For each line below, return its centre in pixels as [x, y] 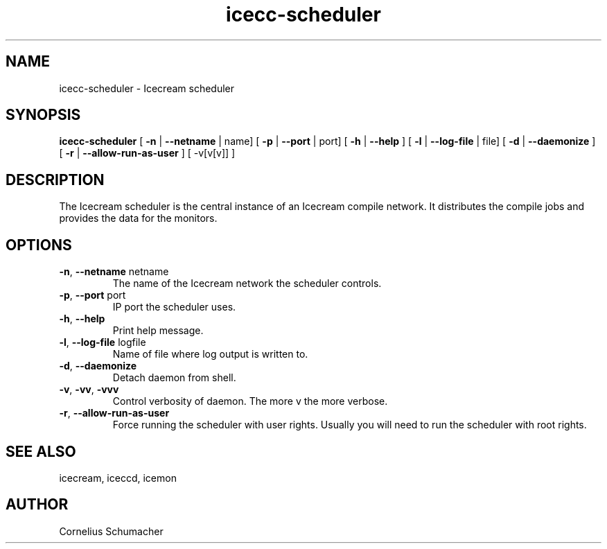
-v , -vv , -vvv [89, 390]
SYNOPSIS [43, 115]
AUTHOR [37, 505]
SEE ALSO [41, 451]
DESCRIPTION [55, 180]
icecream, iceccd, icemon [118, 478]
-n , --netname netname [114, 272]
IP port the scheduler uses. [174, 307]
